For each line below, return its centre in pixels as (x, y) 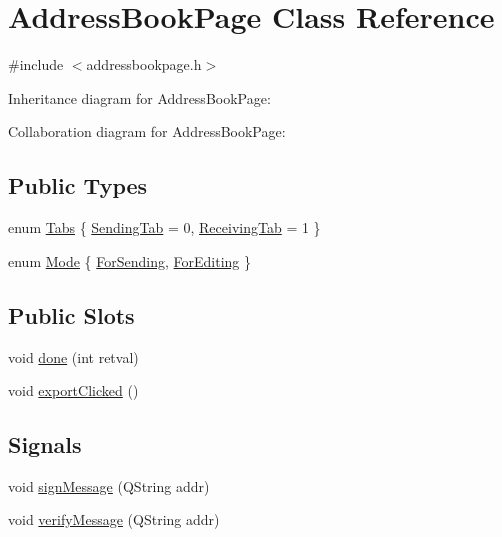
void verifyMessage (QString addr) (114, 519)
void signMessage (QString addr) (109, 485)
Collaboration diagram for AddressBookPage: (147, 131)
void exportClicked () (73, 390)
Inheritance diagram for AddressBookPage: (139, 97)
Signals (45, 444)
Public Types (78, 185)
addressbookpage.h (144, 64)
